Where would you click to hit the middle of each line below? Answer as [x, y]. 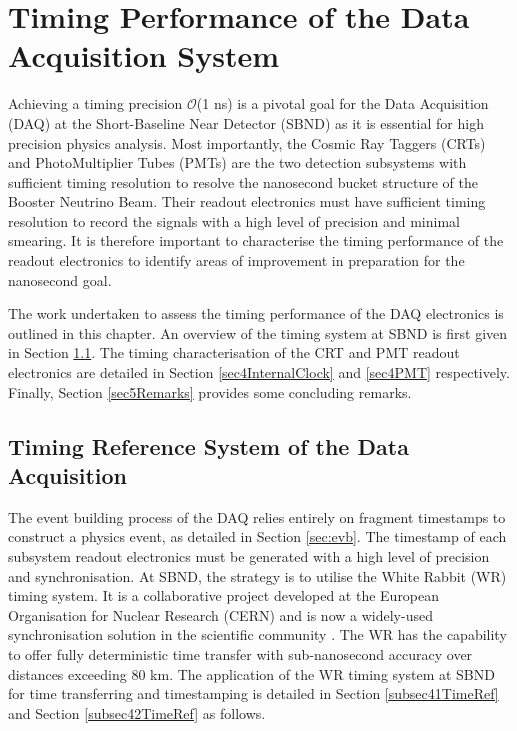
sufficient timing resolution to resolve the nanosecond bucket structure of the [243, 181]
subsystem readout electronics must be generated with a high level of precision [249, 556]
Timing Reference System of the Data [208, 445]
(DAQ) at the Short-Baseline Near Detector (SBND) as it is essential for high [246, 122]
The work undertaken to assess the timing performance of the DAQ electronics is [256, 313]
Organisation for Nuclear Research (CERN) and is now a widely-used [220, 614]
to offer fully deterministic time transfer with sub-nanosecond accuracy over [240, 653]
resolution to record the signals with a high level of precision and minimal [234, 220]
